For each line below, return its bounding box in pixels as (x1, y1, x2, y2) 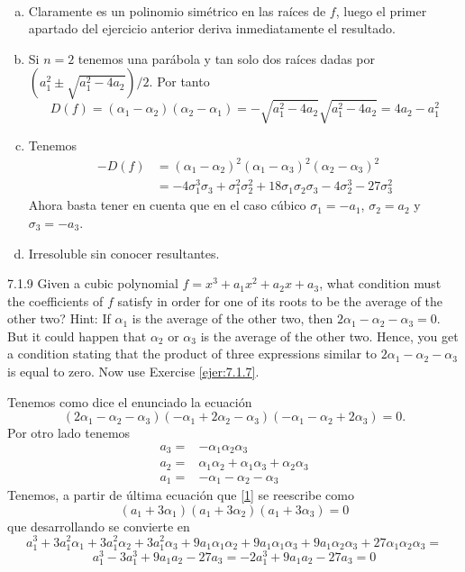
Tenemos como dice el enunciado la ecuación (7, 392, 252, 411)
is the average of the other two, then (132, 309, 333, 328)
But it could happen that (7, 326, 147, 345)
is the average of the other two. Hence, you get (200, 326, 459, 345)
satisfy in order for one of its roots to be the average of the (117, 291, 443, 310)
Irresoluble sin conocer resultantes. (28, 243, 220, 262)
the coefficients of (7, 291, 104, 310)
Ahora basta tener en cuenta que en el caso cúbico (28, 195, 306, 214)
